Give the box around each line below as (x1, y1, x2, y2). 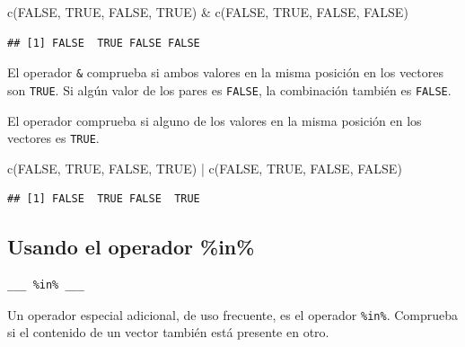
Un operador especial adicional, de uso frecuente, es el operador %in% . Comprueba (7, 305, 459, 324)
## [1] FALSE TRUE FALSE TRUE (7, 192, 200, 206)
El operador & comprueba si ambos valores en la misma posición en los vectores (7, 63, 443, 82)
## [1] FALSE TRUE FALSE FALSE (7, 36, 200, 49)
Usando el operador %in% (7, 233, 255, 261)
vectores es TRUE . (7, 129, 100, 147)
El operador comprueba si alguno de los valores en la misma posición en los (7, 111, 422, 129)
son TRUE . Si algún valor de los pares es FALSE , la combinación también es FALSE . (7, 80, 452, 99)
